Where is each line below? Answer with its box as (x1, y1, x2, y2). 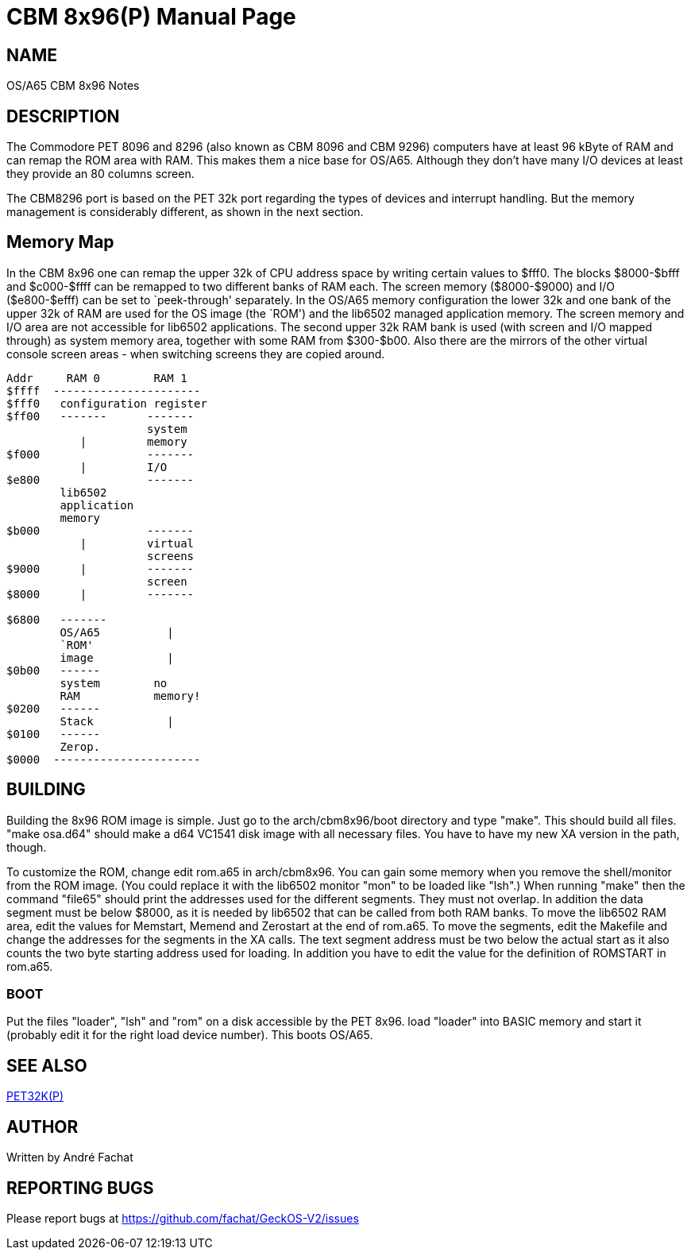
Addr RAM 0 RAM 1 (6, 371, 187, 385)
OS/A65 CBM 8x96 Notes (6, 79, 140, 93)
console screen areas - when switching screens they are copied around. (6, 346, 385, 361)
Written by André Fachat (6, 1150, 133, 1165)
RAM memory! (60, 689, 201, 702)
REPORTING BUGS (6, 1177, 154, 1198)
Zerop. (60, 740, 101, 753)
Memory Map (6, 232, 114, 253)
